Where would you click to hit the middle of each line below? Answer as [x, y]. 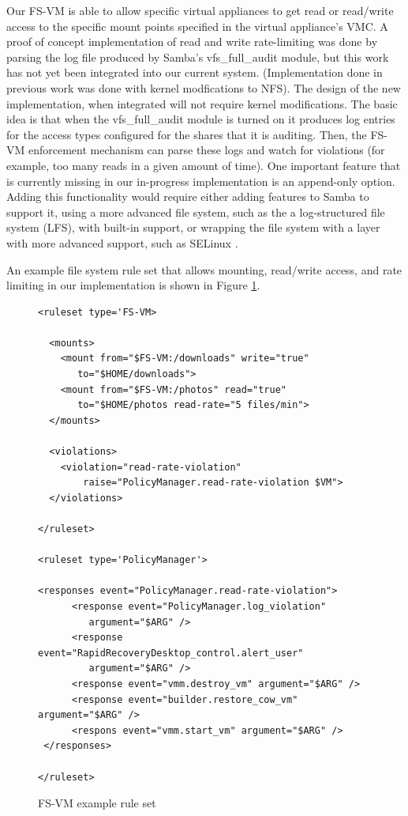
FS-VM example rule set [97, 803]
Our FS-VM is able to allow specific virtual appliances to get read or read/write [200, 10]
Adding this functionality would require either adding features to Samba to [188, 196]
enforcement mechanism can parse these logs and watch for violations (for [206, 150]
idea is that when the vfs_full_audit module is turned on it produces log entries [201, 119]
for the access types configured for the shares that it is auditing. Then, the [187, 134]
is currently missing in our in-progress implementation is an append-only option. [201, 181]
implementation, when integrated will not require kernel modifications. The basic [202, 103]
